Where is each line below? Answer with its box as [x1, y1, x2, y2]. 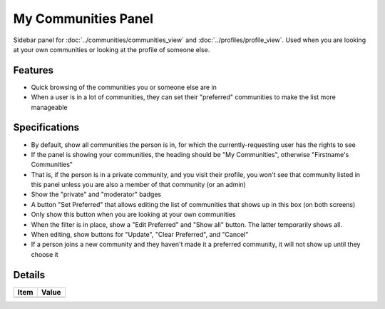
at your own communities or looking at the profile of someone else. [13, 45, 210, 54]
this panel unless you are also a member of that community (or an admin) [31, 181, 246, 189]
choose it [31, 250, 58, 258]
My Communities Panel [13, 11, 153, 26]
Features [13, 64, 53, 76]
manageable [31, 103, 68, 111]
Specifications [13, 121, 80, 133]
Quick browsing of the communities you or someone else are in [31, 83, 217, 91]
